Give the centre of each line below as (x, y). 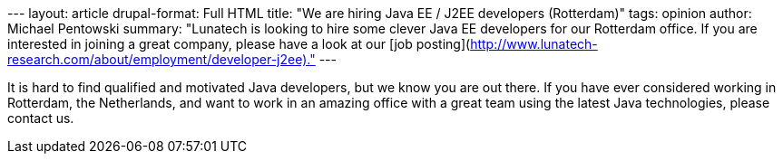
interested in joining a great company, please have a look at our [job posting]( (239, 44)
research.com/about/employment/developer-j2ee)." (161, 59)
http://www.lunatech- (534, 44)
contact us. (41, 118)
